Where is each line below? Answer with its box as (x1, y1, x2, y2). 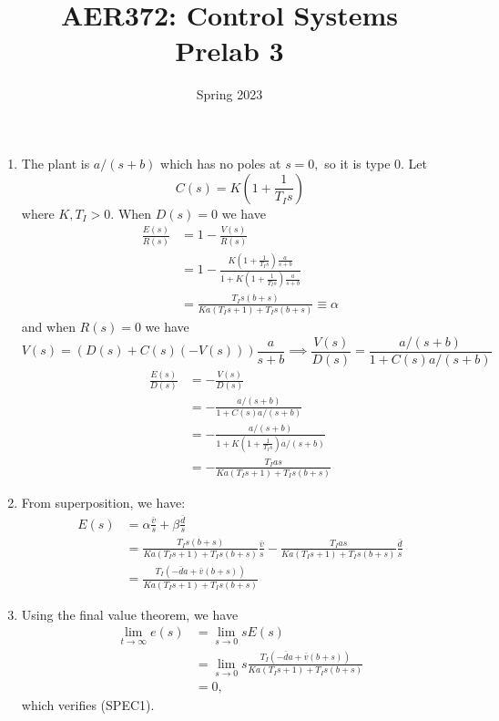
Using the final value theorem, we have (21, 604, 239, 623)
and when (21, 317, 76, 336)
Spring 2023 (196, 85, 263, 104)
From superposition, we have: (21, 492, 186, 511)
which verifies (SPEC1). (21, 695, 155, 715)
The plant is (21, 153, 90, 172)
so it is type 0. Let (324, 153, 427, 172)
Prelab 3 (175, 32, 284, 69)
